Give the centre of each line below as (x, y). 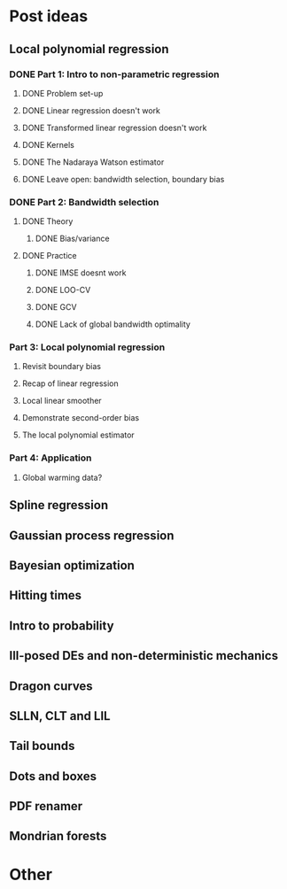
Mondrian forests (58, 836)
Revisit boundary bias (62, 367)
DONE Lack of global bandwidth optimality (112, 324)
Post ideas (49, 16)
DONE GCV (56, 307)
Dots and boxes (53, 776)
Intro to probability (62, 626)
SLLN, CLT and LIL (60, 716)
